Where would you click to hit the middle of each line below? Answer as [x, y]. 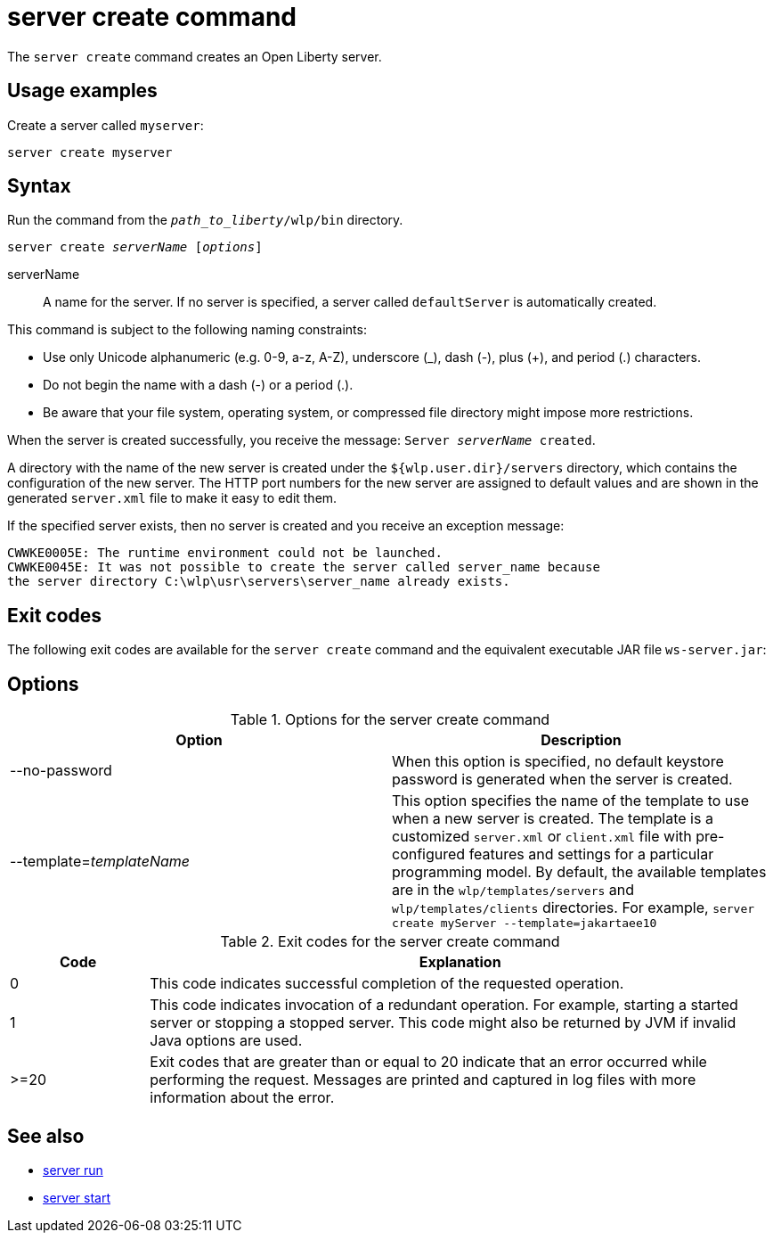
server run [73, 1170]
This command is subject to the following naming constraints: [187, 330]
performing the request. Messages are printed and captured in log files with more [423, 1080]
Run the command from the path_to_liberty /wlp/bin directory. [205, 220]
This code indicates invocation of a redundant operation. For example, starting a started [444, 1005]
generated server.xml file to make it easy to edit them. [172, 498]
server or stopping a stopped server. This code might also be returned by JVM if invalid [443, 1023]
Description [581, 740]
